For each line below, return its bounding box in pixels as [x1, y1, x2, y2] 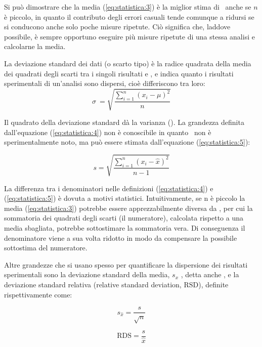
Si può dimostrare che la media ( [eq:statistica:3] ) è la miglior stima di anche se [4, 2, 251, 12]
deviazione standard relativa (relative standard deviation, [4, 279, 182, 289]
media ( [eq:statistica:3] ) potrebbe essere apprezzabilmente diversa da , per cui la [4, 202, 253, 213]
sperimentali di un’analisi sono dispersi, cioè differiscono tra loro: [4, 78, 205, 89]
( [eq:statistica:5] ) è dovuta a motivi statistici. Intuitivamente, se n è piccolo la [4, 193, 245, 203]
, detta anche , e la [181, 269, 239, 280]
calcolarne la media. [4, 41, 66, 52]
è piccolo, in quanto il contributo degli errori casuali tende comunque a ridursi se [4, 11, 254, 22]
